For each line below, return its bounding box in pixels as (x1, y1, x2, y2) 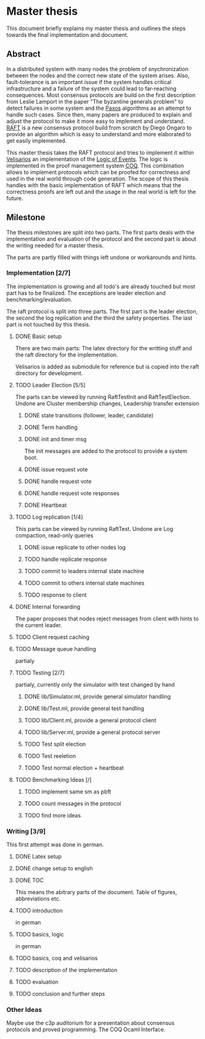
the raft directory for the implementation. (15, 351, 118, 358)
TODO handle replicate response (24, 555, 107, 563)
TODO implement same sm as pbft (24, 787, 111, 795)
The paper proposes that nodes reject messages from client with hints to (15, 615, 199, 622)
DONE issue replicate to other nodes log (24, 543, 126, 550)
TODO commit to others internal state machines (24, 579, 145, 587)
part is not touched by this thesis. (6, 320, 91, 328)
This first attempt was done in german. (6, 841, 104, 848)
